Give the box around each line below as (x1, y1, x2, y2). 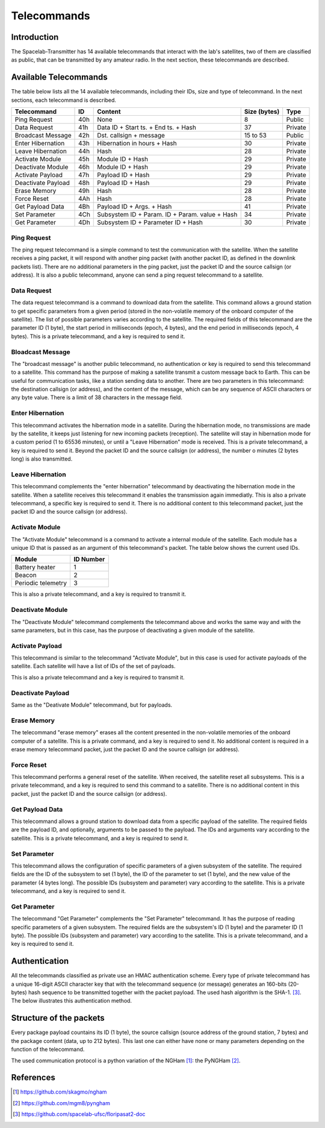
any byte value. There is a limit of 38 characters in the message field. (11, 394, 183, 401)
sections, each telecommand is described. (11, 96, 117, 104)
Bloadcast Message (11, 347, 70, 356)
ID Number (73, 555, 105, 564)
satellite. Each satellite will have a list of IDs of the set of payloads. (11, 663, 176, 670)
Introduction (11, 32, 59, 42)
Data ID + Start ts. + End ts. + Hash (97, 124, 197, 132)
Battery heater (14, 563, 55, 572)
